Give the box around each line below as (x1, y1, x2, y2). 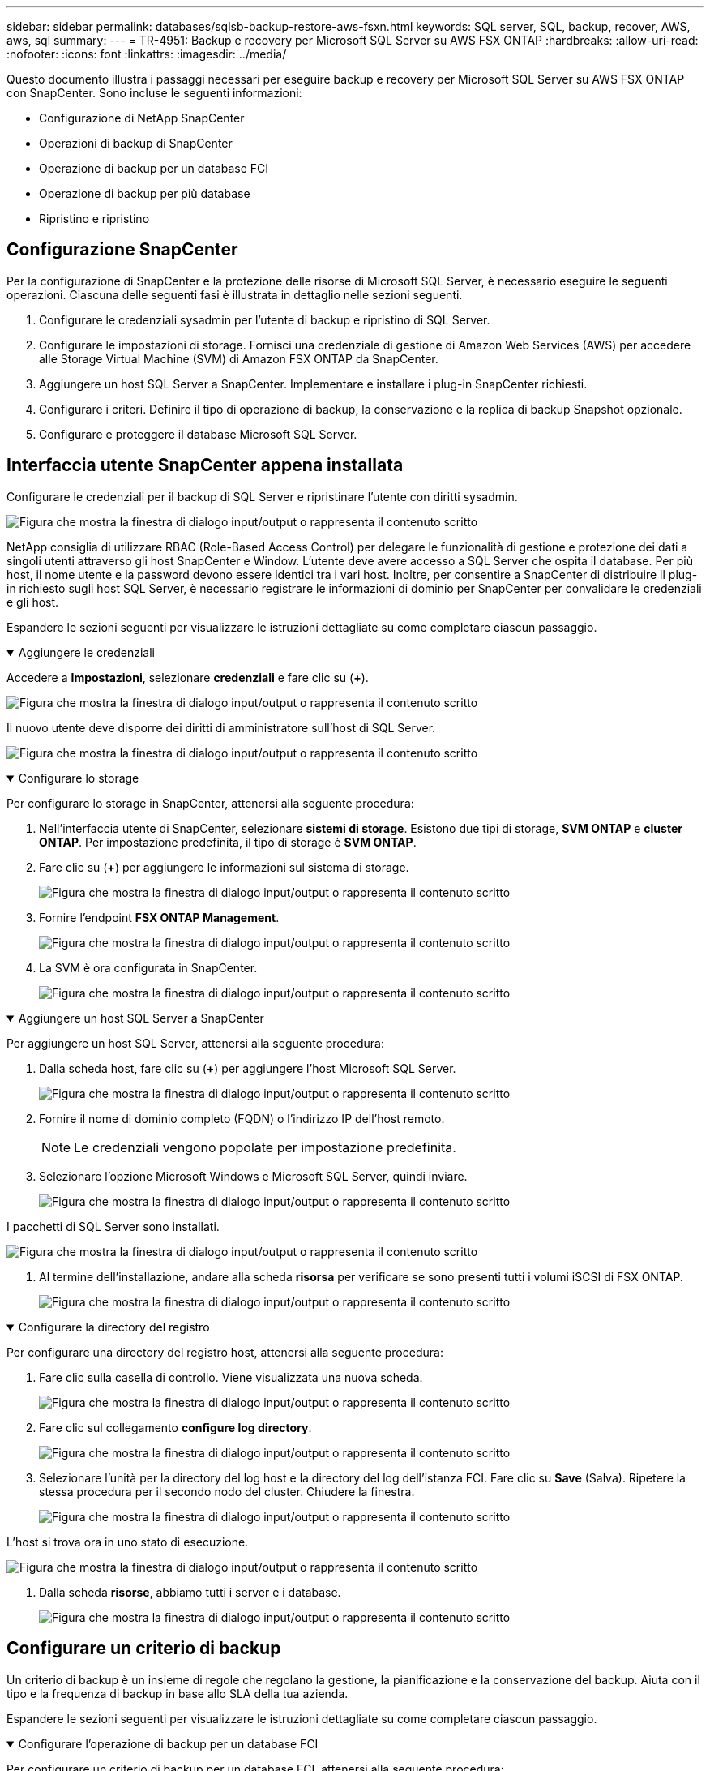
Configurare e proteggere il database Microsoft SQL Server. (39, 427, 357, 441)
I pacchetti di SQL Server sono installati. (6, 1219, 220, 1233)
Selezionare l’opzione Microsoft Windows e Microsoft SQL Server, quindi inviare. (39, 1169, 468, 1183)
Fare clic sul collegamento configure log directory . (39, 1420, 312, 1434)
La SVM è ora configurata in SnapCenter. (39, 960, 258, 975)
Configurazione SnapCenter (6, 239, 238, 260)
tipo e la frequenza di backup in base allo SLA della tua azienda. (6, 1686, 349, 1700)
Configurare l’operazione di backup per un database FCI (18, 1736, 319, 1751)
